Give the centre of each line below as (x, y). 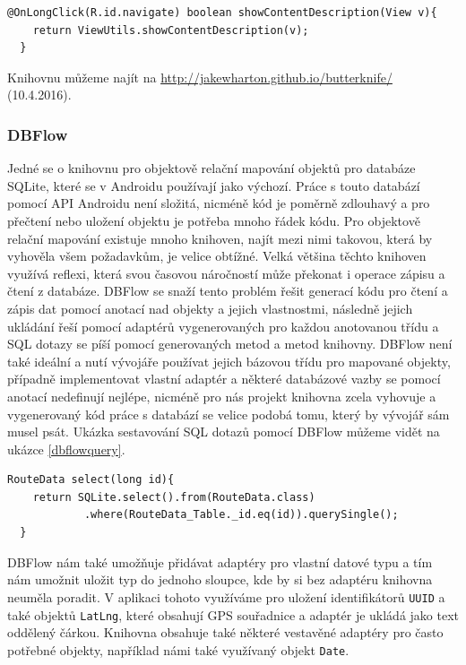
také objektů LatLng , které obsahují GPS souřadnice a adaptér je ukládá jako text (233, 614)
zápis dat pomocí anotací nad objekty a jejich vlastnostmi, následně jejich (210, 308)
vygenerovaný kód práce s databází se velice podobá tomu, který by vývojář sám (229, 414)
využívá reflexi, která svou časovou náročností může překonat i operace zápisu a (226, 273)
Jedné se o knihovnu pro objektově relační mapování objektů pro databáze (211, 168)
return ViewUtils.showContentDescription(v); (171, 30)
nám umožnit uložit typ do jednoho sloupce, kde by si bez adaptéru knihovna (220, 579)
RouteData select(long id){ (91, 480)
